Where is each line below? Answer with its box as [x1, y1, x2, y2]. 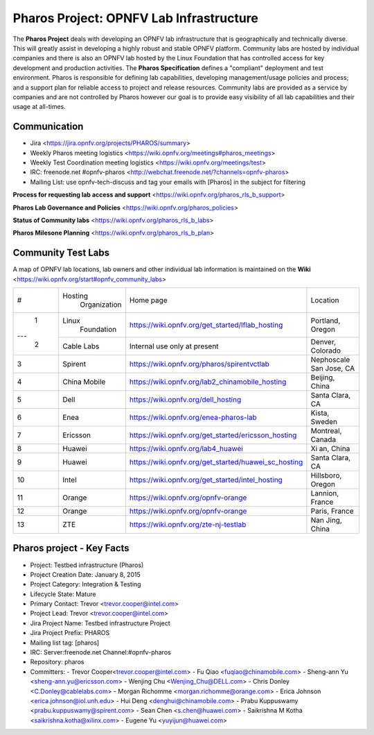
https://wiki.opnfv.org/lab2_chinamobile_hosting [129, 377, 287, 387]
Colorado [310, 346, 341, 355]
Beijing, [310, 373, 335, 382]
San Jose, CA [310, 364, 355, 373]
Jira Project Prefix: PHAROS [30, 629, 110, 637]
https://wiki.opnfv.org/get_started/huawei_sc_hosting [129, 457, 303, 466]
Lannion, [310, 489, 339, 498]
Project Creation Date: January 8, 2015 [30, 570, 141, 579]
